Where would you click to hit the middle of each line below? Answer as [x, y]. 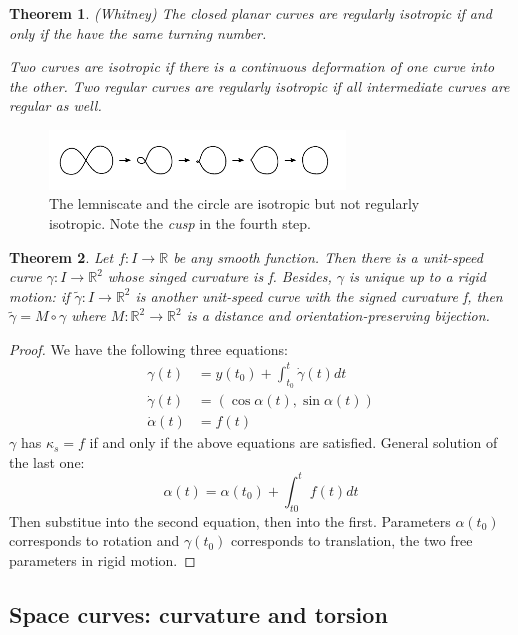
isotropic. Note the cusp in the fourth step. [180, 222]
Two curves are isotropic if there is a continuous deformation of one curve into [252, 66]
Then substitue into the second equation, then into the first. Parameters [230, 520]
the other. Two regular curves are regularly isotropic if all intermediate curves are [259, 85]
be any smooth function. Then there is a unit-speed [328, 256]
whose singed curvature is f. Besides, [219, 276]
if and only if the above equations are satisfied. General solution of [293, 442]
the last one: [47, 461]
